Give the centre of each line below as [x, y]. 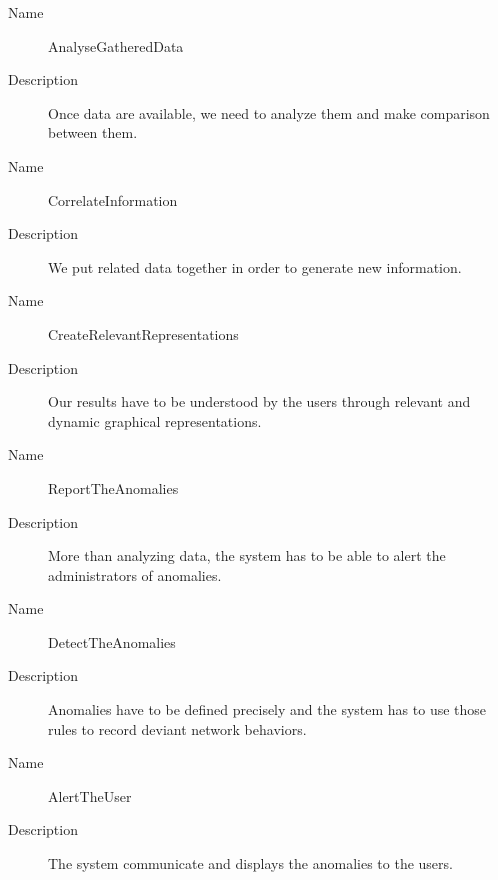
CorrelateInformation [113, 199]
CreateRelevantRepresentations [143, 333]
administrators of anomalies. [135, 574]
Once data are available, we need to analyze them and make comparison [269, 112]
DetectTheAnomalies [112, 641]
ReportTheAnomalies [113, 487]
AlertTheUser [90, 795]
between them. [93, 132]
